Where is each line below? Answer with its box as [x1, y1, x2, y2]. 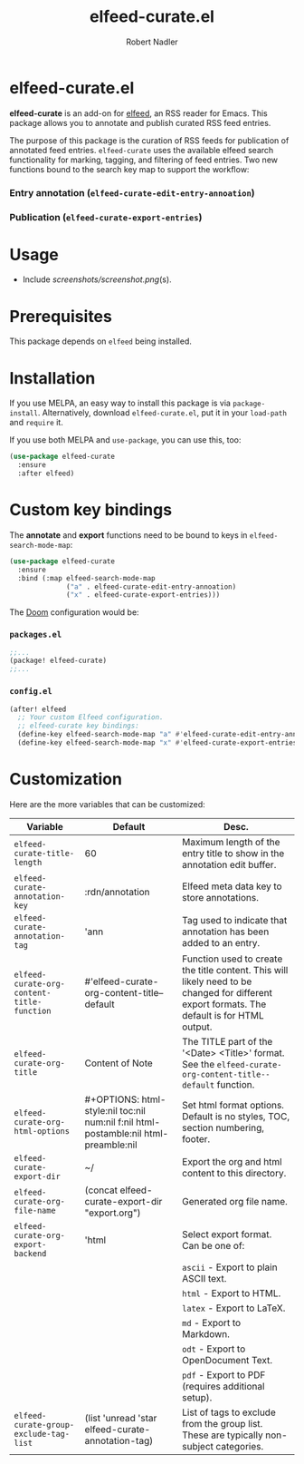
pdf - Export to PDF [182, 1368, 266, 1381]
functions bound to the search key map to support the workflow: [9, 163, 250, 174]
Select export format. [182, 1227, 272, 1240]
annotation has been [182, 925, 270, 938]
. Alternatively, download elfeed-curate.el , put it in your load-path [37, 407, 288, 418]
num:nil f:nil [84, 1116, 134, 1128]
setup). [182, 1391, 213, 1403]
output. [182, 1020, 213, 1033]
